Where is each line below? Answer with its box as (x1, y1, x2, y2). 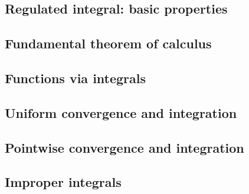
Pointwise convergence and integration (5, 138, 244, 156)
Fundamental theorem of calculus (5, 34, 212, 52)
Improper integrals (5, 173, 122, 191)
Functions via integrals (5, 68, 146, 87)
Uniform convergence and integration (5, 103, 237, 121)
